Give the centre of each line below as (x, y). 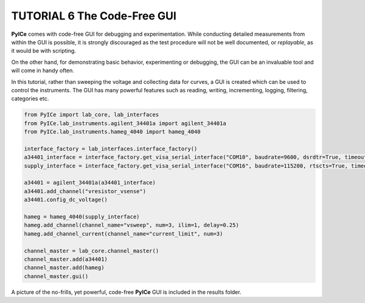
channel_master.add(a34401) (66, 259)
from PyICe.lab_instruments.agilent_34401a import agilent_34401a (125, 123)
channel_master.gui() (56, 276)
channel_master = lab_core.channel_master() (92, 251)
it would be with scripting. (43, 51)
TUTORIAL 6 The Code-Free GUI (94, 16)
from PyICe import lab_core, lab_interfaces (92, 115)
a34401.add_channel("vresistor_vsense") (85, 191)
